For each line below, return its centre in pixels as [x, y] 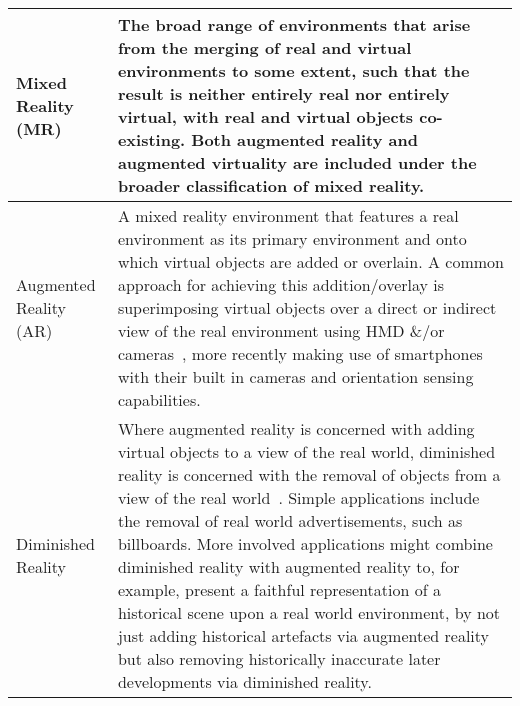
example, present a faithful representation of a [279, 589]
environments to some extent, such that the [293, 70]
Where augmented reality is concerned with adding [296, 428]
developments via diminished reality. [244, 681]
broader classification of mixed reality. [271, 185]
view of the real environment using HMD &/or [281, 330]
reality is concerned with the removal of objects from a [309, 474]
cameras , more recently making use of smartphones [300, 353]
